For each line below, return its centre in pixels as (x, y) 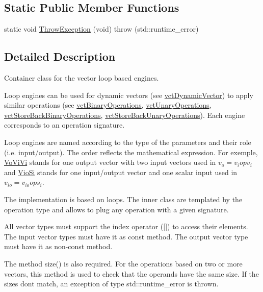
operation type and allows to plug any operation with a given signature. (116, 209)
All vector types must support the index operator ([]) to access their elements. (126, 226)
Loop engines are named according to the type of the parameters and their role (128, 142)
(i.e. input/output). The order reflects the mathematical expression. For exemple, (131, 152)
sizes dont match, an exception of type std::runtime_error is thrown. (111, 284)
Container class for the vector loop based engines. (82, 78)
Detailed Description (60, 56)
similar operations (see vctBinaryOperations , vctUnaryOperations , (108, 105)
